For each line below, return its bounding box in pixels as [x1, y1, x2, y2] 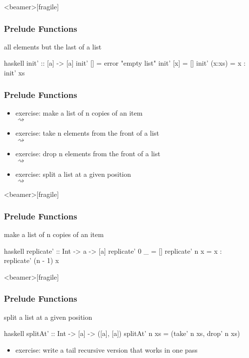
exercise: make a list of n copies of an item [15, 107, 143, 118]
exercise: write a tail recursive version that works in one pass [15, 344, 198, 355]
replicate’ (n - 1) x [4, 255, 59, 265]
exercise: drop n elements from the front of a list [15, 148, 160, 158]
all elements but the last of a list [4, 41, 102, 51]
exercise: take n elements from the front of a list [15, 128, 159, 138]
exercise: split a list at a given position [15, 168, 131, 179]
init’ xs [4, 68, 25, 77]
